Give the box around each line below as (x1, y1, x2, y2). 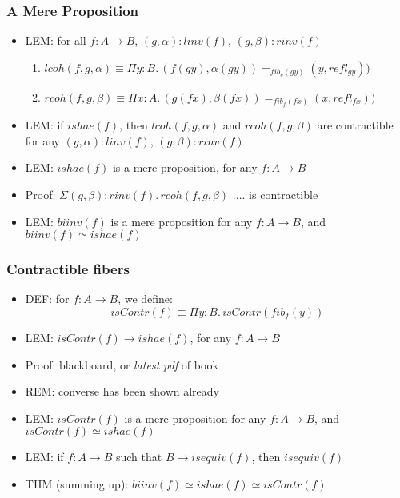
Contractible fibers (6, 259, 130, 279)
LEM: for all (25, 32, 86, 49)
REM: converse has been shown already (25, 383, 219, 400)
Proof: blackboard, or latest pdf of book (25, 356, 218, 373)
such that (115, 448, 162, 465)
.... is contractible (232, 185, 318, 202)
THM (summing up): (25, 475, 129, 492)
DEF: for (25, 290, 70, 307)
